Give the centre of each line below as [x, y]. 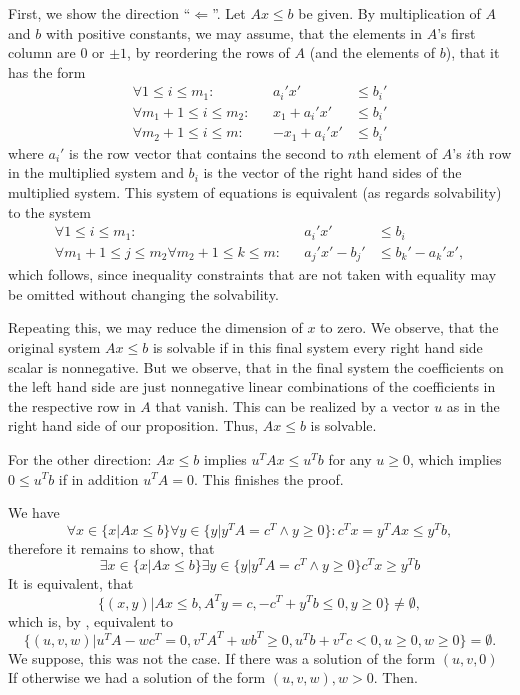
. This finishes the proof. [268, 478]
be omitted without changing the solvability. [143, 293]
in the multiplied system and [96, 172]
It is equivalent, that [71, 583]
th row [491, 152]
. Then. [395, 677]
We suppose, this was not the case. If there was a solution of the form [222, 657]
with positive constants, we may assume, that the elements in [233, 32]
